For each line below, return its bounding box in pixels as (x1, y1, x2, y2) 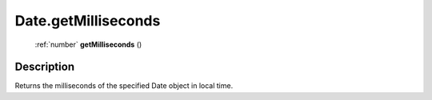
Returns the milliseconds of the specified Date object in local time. (14, 81, 234, 90)
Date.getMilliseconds (14, 12, 161, 29)
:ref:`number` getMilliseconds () (34, 40, 142, 49)
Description (14, 60, 75, 74)
